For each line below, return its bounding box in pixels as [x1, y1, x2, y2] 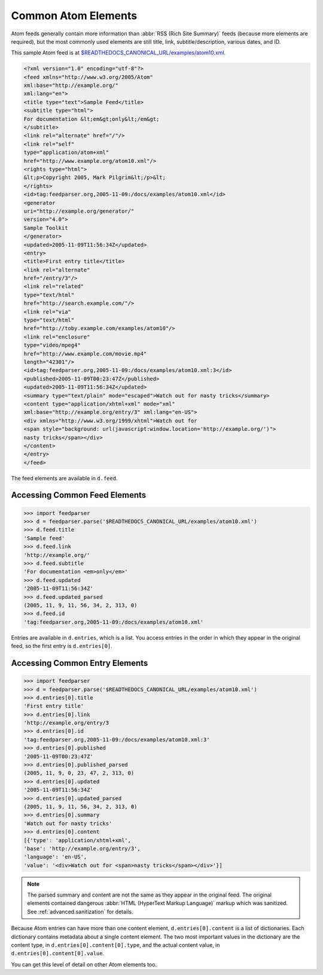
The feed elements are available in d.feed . [11, 474, 118, 482]
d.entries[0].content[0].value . [11, 950, 105, 957]
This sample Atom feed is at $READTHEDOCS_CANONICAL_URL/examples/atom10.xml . [11, 49, 226, 56]
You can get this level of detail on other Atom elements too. [11, 961, 157, 968]
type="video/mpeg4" [23, 342, 81, 349]
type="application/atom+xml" [23, 149, 109, 156]
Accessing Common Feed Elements [11, 490, 147, 500]
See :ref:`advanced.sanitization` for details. [27, 908, 133, 915]
